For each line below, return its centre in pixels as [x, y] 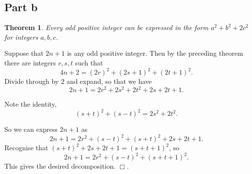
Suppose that [24, 53]
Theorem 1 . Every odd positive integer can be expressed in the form [106, 27]
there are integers [30, 62]
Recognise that [26, 148]
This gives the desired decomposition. [60, 166]
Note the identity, [31, 104]
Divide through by [32, 81]
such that [89, 62]
